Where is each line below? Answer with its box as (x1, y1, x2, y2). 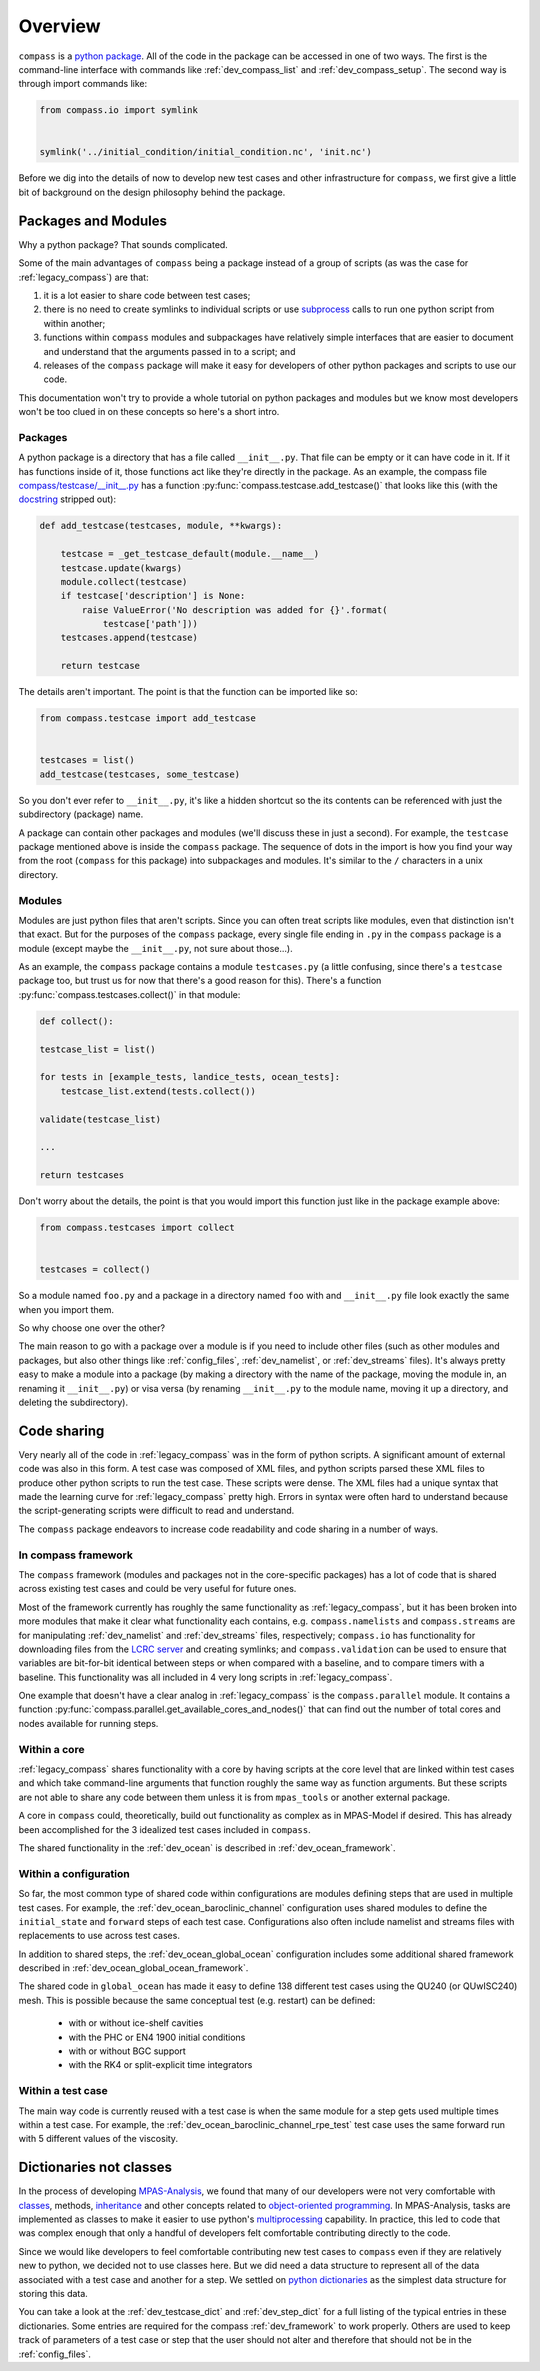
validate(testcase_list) (39, 1113, 162, 1125)
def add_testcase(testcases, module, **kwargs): (39, 520, 283, 532)
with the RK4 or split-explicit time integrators (68, 2059, 253, 2071)
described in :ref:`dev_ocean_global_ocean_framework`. (18, 1962, 249, 1974)
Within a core (18, 1742, 85, 1756)
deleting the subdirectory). (18, 1396, 129, 1408)
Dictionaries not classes (18, 2159, 172, 2176)
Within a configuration (18, 1866, 130, 1880)
